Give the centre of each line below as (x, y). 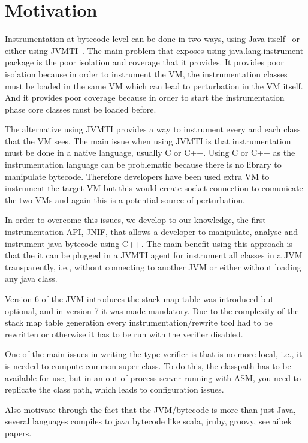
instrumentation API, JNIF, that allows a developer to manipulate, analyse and (151, 232)
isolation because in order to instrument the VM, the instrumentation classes (146, 73)
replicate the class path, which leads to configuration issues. (114, 389)
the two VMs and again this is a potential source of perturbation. (125, 199)
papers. (18, 433)
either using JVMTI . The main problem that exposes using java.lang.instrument (154, 50)
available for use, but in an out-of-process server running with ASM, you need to (153, 377)
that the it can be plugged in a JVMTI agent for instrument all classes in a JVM (154, 255)
